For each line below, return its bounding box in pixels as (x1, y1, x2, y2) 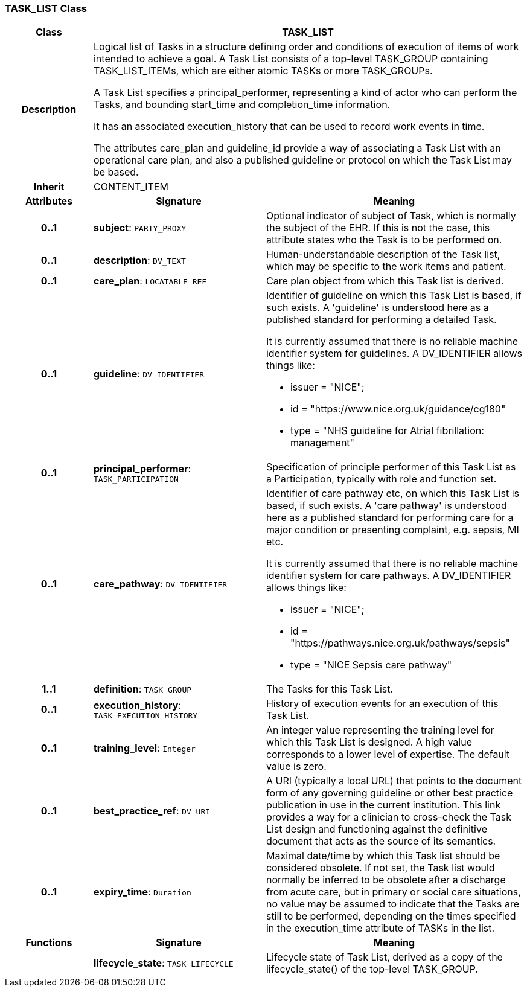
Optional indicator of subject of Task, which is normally (266, 210, 516, 222)
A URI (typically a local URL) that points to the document (266, 775, 522, 787)
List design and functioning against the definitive (266, 823, 487, 836)
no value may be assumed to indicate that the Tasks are (266, 898, 520, 910)
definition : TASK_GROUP (93, 683, 192, 696)
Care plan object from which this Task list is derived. (266, 275, 504, 287)
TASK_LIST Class (5, 2, 87, 14)
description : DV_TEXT (93, 254, 186, 267)
